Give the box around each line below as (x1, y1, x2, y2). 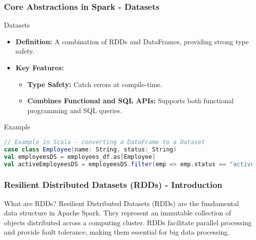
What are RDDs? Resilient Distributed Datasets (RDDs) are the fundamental (4, 198, 239, 208)
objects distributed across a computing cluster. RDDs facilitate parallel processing (4, 217, 252, 227)
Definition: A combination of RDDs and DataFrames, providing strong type (15, 36, 249, 46)
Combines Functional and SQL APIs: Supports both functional (27, 95, 234, 106)
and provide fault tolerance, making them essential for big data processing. (4, 227, 230, 237)
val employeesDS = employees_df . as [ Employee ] (4, 153, 156, 160)
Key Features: (15, 62, 64, 72)
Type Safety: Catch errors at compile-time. (27, 79, 162, 89)
